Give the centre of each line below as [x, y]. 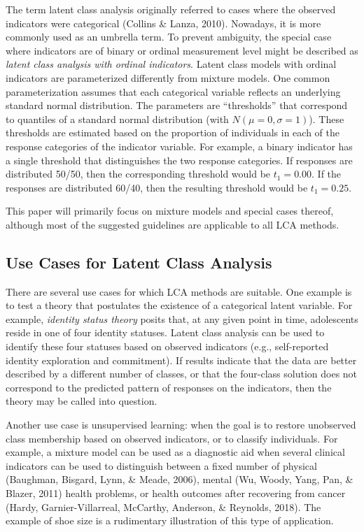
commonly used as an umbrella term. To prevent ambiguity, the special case [169, 37]
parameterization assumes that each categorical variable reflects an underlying [173, 91]
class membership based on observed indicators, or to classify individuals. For [172, 438]
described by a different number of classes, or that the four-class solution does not [182, 374]
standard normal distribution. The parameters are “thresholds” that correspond [177, 105]
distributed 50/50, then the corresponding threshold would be [138, 174]
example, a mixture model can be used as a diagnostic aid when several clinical [175, 452]
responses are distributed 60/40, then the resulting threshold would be [157, 187]
